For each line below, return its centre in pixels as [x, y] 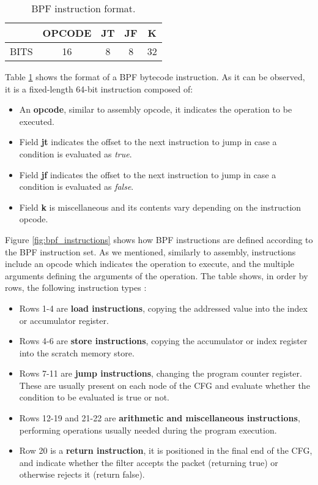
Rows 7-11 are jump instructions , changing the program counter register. [161, 373]
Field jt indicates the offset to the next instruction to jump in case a [148, 142]
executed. [37, 121]
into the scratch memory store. [77, 352]
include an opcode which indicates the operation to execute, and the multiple [150, 264]
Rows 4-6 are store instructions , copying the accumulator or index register [163, 341]
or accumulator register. [64, 320]
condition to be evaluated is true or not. [94, 397]
